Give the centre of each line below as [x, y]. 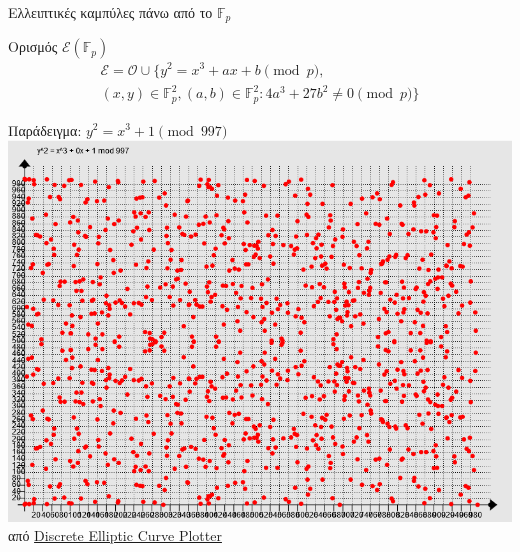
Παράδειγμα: [45, 129]
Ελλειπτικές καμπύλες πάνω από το [110, 12]
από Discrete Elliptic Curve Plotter [115, 535]
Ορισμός [33, 46]
